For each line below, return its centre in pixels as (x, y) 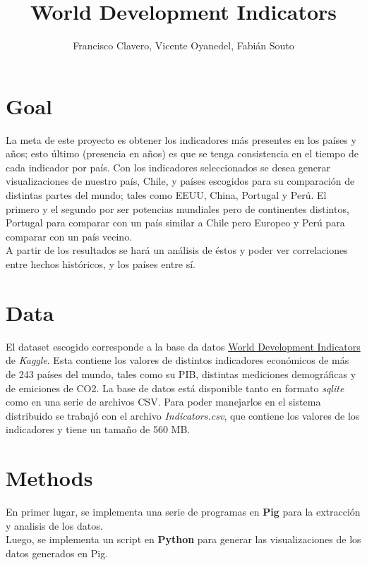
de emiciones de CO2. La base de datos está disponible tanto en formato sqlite (175, 388)
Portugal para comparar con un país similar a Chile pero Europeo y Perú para (175, 223)
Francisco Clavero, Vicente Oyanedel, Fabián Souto (183, 45)
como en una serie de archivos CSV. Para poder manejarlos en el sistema (163, 402)
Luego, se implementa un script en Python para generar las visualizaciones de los (183, 539)
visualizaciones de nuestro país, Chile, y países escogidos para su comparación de (180, 181)
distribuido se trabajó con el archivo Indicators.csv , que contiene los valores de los (183, 415)
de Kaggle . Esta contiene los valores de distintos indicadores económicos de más (178, 360)
